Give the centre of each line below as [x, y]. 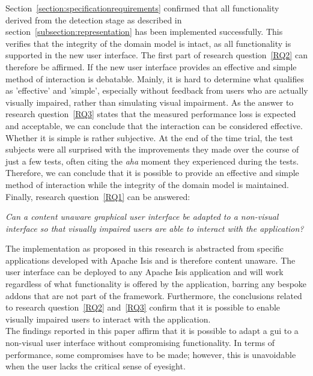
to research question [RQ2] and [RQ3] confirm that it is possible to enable [143, 307]
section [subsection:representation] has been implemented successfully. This [144, 32]
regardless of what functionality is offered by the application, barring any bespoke [156, 284]
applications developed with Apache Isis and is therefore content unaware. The [150, 260]
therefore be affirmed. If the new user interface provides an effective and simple [151, 66]
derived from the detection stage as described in [94, 20]
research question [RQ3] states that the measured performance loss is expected [151, 114]
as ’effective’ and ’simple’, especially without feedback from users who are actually [157, 90]
